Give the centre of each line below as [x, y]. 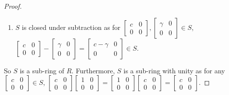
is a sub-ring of [42, 70]
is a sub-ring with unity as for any [174, 70]
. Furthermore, [93, 70]
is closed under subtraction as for [71, 27]
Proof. [13, 6]
